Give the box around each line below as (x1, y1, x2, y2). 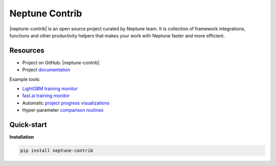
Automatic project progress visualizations (22, 100, 110, 106)
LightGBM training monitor (22, 86, 78, 92)
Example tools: (9, 76, 41, 82)
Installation (9, 134, 34, 140)
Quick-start (9, 120, 47, 129)
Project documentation (22, 67, 71, 73)
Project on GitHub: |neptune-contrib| (22, 59, 100, 66)
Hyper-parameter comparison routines (22, 107, 104, 113)
